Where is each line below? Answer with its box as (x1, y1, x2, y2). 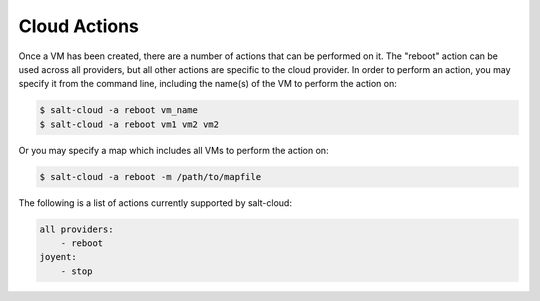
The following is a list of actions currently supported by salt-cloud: (18, 196, 292, 209)
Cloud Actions (18, 15, 140, 37)
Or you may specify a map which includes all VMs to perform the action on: (18, 144, 329, 156)
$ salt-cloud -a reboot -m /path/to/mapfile (39, 171, 262, 182)
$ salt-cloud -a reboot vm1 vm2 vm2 (39, 118, 220, 130)
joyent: (39, 251, 77, 263)
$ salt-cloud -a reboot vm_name (39, 105, 199, 116)
